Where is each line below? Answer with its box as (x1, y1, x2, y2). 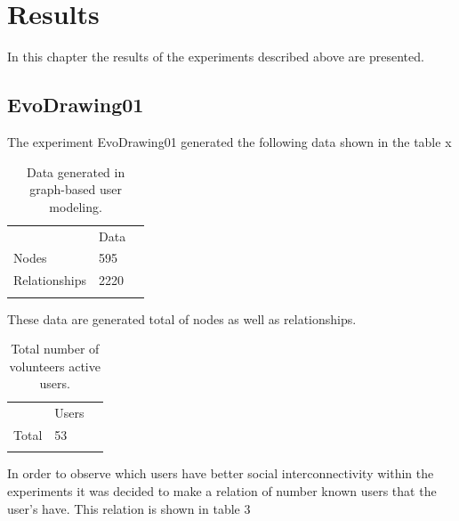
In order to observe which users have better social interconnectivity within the (7, 464, 434, 483)
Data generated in (26, 162, 125, 181)
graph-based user (29, 180, 122, 199)
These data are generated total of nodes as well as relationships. (7, 309, 357, 328)
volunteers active (9, 356, 101, 375)
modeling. (49, 197, 102, 216)
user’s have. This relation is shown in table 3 (7, 499, 251, 517)
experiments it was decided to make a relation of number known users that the (7, 481, 437, 500)
